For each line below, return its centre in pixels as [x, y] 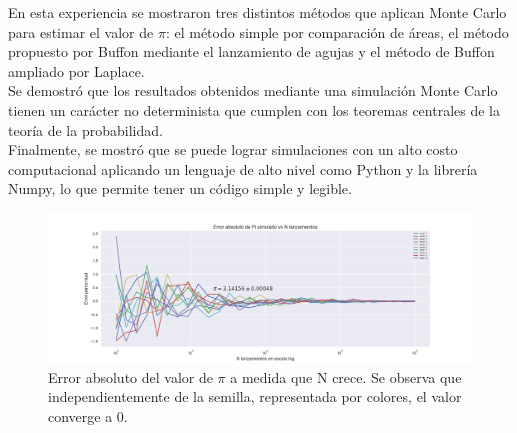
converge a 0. [88, 416]
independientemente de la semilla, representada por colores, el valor [255, 396]
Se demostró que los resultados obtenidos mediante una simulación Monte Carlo [253, 90]
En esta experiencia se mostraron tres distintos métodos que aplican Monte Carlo [257, 12]
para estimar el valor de [81, 31]
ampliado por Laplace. [76, 70]
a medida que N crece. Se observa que [346, 376]
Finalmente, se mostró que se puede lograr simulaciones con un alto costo [233, 149]
